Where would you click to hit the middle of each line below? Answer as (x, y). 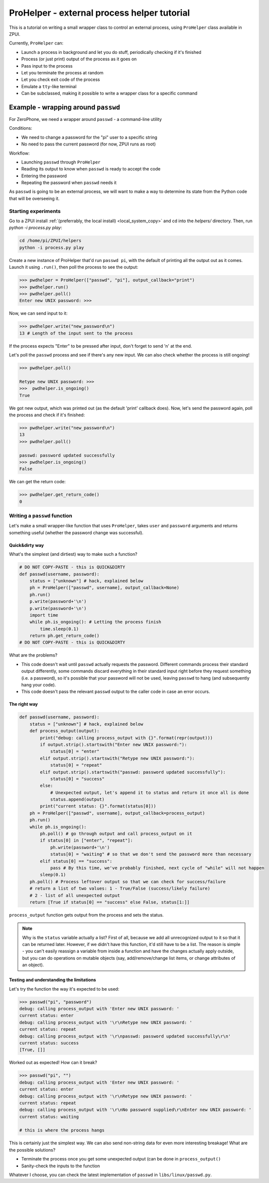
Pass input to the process (47, 66)
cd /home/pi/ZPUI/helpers (50, 241)
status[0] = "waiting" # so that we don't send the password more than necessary (151, 854)
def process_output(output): (65, 731)
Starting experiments (35, 211)
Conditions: (21, 128)
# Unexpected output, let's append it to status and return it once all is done (149, 793)
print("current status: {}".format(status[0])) (98, 806)
